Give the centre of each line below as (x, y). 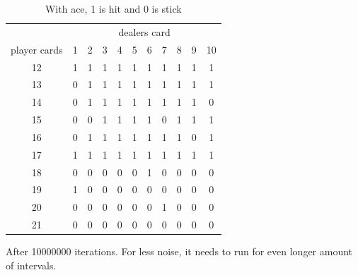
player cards (37, 49)
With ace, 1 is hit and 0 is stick (113, 8)
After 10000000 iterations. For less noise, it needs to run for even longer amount (179, 251)
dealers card (144, 31)
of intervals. (31, 265)
